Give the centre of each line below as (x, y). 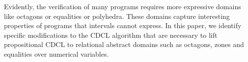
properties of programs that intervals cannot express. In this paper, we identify (123, 25)
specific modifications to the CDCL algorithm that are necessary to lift (111, 35)
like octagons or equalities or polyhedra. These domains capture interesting (117, 16)
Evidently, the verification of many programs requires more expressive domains (123, 6)
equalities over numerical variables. (56, 54)
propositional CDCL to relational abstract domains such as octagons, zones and (124, 44)
